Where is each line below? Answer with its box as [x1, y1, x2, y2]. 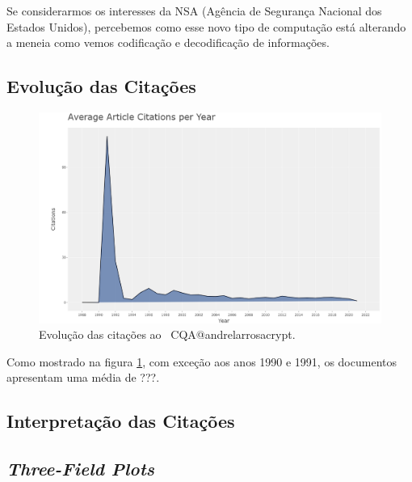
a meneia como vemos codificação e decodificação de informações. [6, 34, 330, 51]
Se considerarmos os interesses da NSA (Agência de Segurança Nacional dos [6, 2, 382, 19]
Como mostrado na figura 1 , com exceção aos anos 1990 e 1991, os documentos [6, 353, 397, 370]
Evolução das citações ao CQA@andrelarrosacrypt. [39, 326, 296, 343]
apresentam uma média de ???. [6, 369, 160, 386]
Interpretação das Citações [6, 408, 235, 433]
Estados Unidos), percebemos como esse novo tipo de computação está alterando [6, 18, 406, 35]
